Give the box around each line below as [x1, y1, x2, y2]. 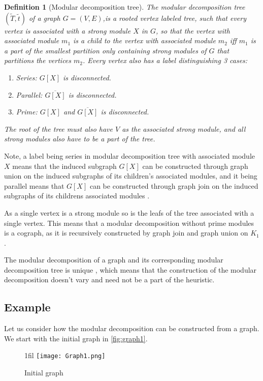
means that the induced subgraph [12, 160, 117, 171]
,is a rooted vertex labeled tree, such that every [103, 12, 247, 23]
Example [4, 299, 51, 315]
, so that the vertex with [155, 25, 230, 36]
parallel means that [4, 180, 64, 191]
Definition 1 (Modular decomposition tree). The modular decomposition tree [4, 2, 245, 12]
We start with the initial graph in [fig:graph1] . [4, 333, 148, 343]
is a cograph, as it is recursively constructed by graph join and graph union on [4, 227, 248, 238]
